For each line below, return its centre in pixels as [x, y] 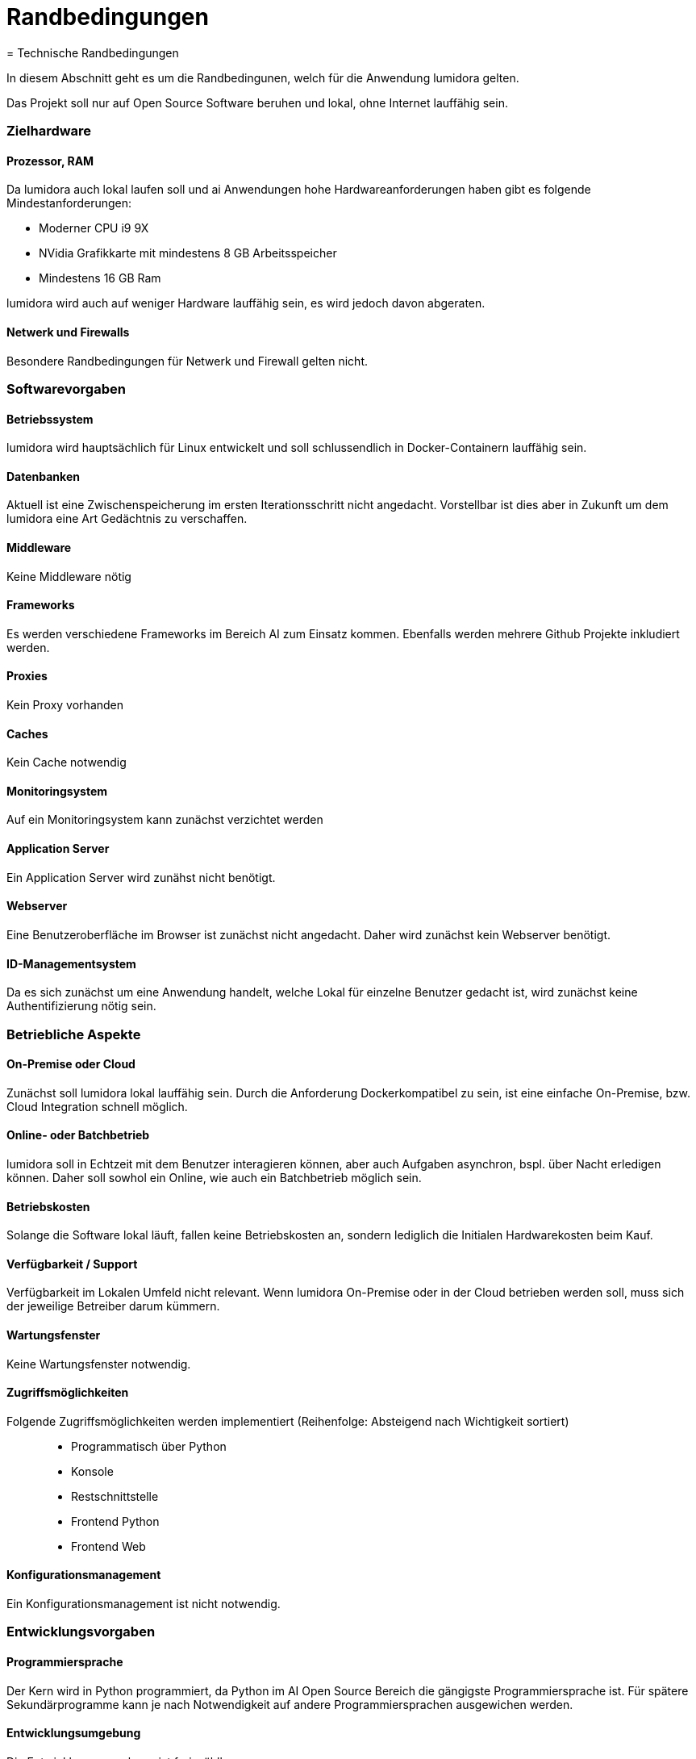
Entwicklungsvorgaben [81, 1632]
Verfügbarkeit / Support [72, 1264]
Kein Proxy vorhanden [65, 705]
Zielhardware [49, 131]
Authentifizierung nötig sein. [81, 1006]
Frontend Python [115, 1521]
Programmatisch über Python [149, 1446]
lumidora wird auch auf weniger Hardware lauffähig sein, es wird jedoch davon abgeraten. [246, 303]
